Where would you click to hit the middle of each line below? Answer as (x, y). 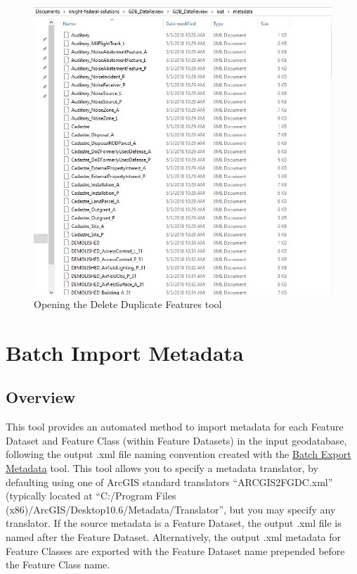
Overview (41, 397)
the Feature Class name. (58, 565)
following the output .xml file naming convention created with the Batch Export (178, 454)
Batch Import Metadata (125, 352)
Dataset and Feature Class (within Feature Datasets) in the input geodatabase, (176, 440)
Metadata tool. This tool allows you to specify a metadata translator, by (162, 468)
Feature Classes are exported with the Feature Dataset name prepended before (175, 550)
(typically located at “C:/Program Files (91, 496)
